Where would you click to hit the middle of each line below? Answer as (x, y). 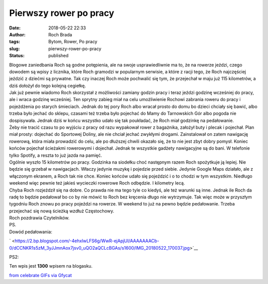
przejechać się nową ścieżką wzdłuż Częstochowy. (62, 211)
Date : (15, 28)
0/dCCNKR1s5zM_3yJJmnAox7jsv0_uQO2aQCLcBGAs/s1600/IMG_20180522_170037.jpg (100, 248)
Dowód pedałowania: (31, 232)
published (59, 56)
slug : (14, 48)
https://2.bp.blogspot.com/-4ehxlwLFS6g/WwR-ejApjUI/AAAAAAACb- (87, 241)
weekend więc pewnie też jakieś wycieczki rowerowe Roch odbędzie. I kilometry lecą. (97, 183)
